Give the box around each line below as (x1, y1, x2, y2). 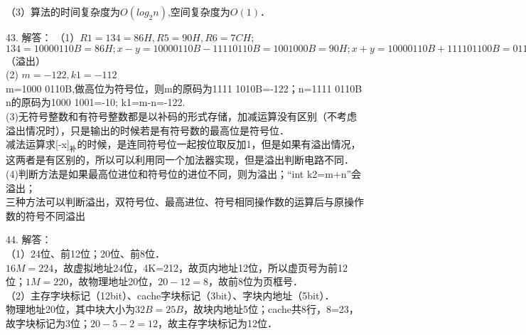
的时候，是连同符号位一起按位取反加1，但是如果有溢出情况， (77, 137, 361, 151)
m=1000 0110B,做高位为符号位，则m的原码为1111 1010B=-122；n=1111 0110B (6, 80, 363, 95)
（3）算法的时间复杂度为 (6, 4, 120, 18)
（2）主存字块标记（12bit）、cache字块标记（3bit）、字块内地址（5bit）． (6, 287, 335, 302)
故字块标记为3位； (6, 315, 90, 330)
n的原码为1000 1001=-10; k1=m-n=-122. (6, 95, 186, 110)
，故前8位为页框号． (208, 274, 304, 289)
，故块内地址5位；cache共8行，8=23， (183, 302, 359, 317)
